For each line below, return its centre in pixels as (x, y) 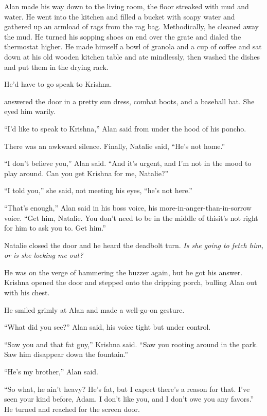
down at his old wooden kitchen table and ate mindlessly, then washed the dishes (132, 56)
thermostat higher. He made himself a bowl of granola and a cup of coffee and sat (133, 46)
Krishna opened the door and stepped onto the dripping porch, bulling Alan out (131, 282)
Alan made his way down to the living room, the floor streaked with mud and (127, 6)
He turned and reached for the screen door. (72, 409)
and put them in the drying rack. (56, 67)
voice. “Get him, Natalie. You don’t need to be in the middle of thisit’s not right (131, 218)
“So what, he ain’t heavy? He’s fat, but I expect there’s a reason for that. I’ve (127, 389)
